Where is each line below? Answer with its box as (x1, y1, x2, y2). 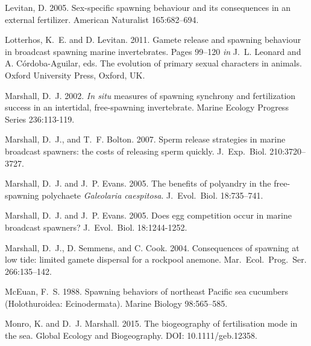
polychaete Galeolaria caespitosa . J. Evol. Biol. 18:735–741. (42, 188, 263, 201)
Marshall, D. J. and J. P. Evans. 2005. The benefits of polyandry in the (5, 177, 271, 190)
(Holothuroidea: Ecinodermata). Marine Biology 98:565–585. (5, 296, 228, 309)
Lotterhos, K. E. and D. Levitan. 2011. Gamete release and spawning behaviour (5, 33, 301, 46)
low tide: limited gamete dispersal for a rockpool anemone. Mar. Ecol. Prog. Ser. (5, 253, 307, 266)
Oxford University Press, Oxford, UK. (5, 68, 145, 81)
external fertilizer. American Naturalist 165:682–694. (5, 13, 199, 25)
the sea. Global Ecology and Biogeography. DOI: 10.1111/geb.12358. (5, 329, 257, 342)
